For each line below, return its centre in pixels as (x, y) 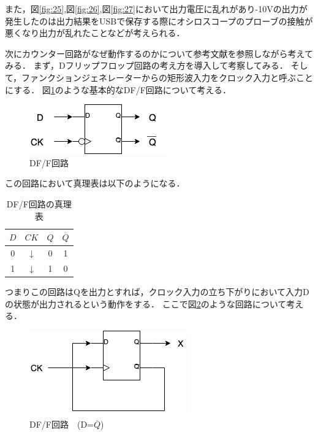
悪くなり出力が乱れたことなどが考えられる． (95, 33)
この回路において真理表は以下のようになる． (95, 183)
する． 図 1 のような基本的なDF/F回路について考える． (122, 89)
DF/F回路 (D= (62, 424)
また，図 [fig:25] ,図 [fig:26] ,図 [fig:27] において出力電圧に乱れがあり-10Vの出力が (156, 9)
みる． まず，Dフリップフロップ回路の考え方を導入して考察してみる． (146, 65)
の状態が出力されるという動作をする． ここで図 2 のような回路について (146, 303)
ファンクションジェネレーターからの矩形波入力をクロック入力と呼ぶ (159, 77)
